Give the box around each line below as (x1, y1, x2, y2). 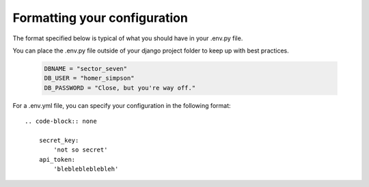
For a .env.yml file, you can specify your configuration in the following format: (12, 101, 232, 109)
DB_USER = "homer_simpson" (44, 74, 135, 82)
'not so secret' (53, 146, 108, 154)
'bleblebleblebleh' (53, 165, 119, 173)
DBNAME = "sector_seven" (44, 65, 128, 72)
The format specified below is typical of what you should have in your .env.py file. (12, 34, 243, 42)
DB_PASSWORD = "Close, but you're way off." (44, 84, 196, 91)
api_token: (38, 156, 76, 163)
